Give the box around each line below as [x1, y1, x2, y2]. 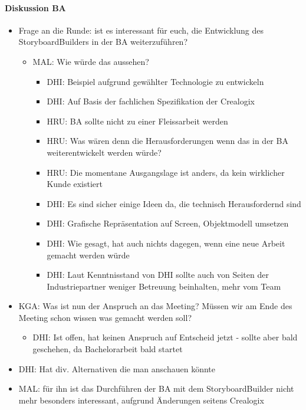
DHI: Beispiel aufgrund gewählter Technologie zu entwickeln [47, 75, 264, 87]
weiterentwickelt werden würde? [47, 146, 162, 158]
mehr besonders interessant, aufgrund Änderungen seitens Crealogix [18, 393, 264, 406]
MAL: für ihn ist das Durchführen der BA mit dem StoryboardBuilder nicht [18, 382, 294, 395]
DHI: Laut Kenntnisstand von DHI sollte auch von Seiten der [47, 268, 269, 281]
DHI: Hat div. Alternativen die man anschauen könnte [18, 362, 216, 375]
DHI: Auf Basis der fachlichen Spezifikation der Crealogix [47, 95, 255, 107]
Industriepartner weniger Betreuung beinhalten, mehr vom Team [47, 280, 281, 292]
